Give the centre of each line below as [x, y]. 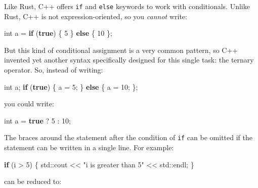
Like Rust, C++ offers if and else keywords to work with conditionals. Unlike [127, 6]
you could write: [29, 104]
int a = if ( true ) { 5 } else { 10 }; [58, 33]
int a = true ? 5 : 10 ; [37, 120]
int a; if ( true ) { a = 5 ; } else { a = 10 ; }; [71, 86]
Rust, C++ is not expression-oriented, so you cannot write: [96, 16]
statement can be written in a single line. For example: [89, 147]
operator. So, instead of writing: [54, 70]
